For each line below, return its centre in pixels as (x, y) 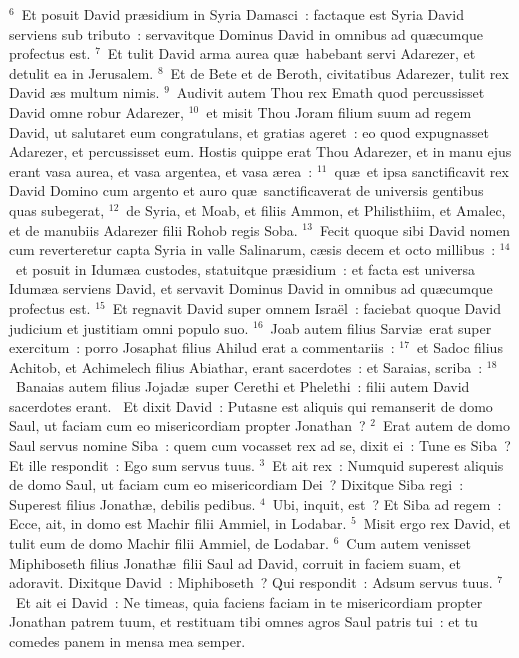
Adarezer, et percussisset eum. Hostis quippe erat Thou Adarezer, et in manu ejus (260, 151)
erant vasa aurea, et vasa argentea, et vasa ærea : (161, 170)
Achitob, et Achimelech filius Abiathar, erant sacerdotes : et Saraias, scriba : (246, 366)
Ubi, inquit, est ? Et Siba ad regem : (387, 503)
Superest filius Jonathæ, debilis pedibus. (132, 503)
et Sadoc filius (459, 347)
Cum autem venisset (408, 543)
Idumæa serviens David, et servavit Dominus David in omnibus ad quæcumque (251, 288)
